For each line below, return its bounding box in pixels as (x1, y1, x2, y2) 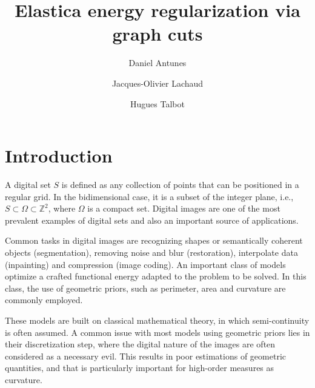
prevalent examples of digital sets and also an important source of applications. (5, 213, 299, 226)
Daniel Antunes (128, 56, 187, 69)
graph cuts (112, 21, 203, 46)
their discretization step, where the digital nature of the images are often (5, 338, 276, 350)
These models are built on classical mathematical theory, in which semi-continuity (5, 313, 310, 326)
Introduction (5, 143, 113, 168)
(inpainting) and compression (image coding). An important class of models (5, 258, 286, 270)
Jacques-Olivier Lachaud (111, 76, 204, 89)
